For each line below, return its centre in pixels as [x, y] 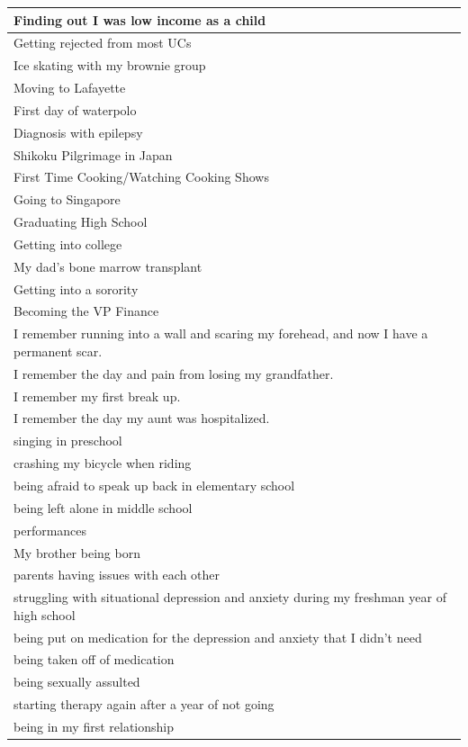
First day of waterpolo [75, 109]
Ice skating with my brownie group [110, 65]
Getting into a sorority [76, 288]
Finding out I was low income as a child [140, 19]
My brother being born [77, 552]
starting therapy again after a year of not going [144, 704]
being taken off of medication [94, 659]
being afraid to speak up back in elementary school [154, 485]
